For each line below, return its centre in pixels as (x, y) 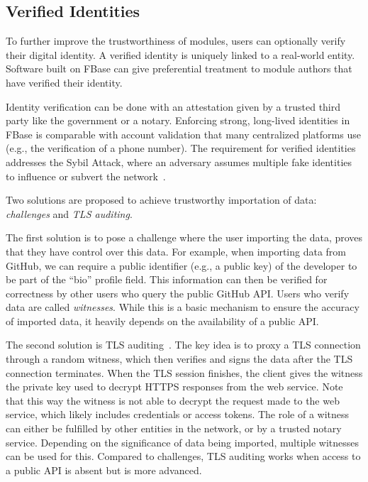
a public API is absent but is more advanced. (104, 470)
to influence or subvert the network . (86, 176)
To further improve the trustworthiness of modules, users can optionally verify (176, 41)
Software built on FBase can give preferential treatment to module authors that (179, 69)
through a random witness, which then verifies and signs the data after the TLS (179, 359)
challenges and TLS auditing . (69, 213)
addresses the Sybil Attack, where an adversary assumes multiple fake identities (179, 161)
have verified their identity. (64, 82)
